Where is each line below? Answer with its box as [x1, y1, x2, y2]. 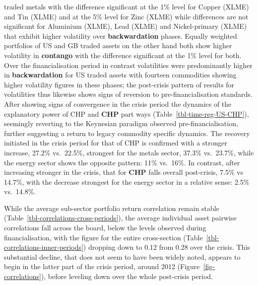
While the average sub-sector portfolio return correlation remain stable [4, 203, 219, 213]
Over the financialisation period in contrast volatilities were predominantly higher [4, 60, 253, 70]
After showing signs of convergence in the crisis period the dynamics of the [4, 98, 232, 109]
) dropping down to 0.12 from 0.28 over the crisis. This [83, 242, 250, 252]
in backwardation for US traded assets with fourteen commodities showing [4, 70, 237, 80]
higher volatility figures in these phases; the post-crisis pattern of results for [4, 79, 235, 89]
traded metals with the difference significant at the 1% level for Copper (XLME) [4, 1, 249, 11]
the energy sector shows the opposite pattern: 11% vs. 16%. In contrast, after [4, 157, 240, 167]
